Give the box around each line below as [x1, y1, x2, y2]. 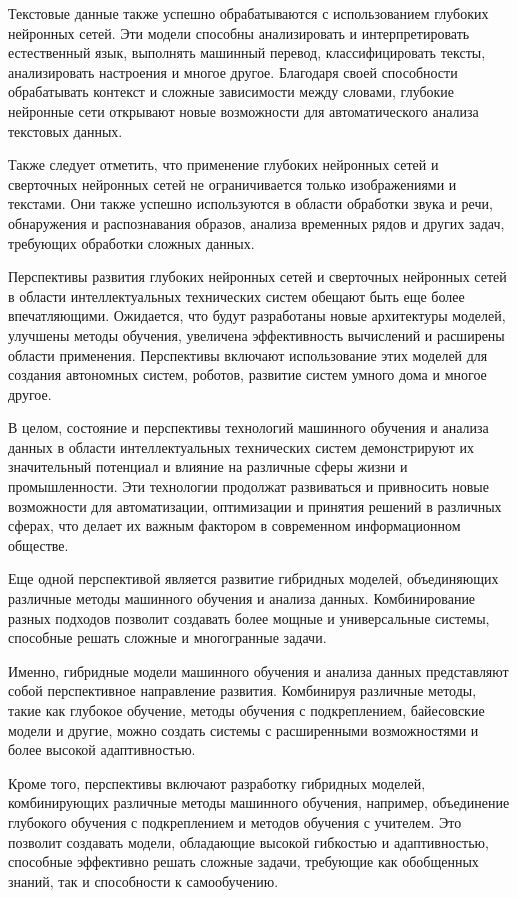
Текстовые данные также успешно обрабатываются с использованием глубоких [8, 3, 489, 23]
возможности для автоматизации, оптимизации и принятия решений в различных [8, 495, 502, 516]
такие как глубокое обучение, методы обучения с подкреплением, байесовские [8, 700, 485, 720]
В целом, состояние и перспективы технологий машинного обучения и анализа [8, 417, 489, 438]
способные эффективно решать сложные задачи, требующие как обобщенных [8, 851, 479, 872]
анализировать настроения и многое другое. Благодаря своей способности [8, 61, 458, 82]
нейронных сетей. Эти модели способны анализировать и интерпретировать [8, 22, 470, 43]
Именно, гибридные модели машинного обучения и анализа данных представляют [8, 660, 509, 681]
